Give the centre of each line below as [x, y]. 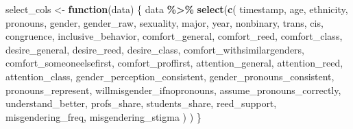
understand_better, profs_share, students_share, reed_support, [141, 103]
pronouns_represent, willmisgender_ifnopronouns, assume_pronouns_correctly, [173, 90]
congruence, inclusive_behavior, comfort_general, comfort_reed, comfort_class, [174, 36]
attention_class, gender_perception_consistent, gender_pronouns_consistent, [170, 76]
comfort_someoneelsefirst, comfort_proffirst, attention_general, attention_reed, [174, 63]
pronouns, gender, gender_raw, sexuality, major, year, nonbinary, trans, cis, [165, 22]
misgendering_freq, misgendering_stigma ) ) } [104, 116]
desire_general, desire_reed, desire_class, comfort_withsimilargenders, [155, 49]
